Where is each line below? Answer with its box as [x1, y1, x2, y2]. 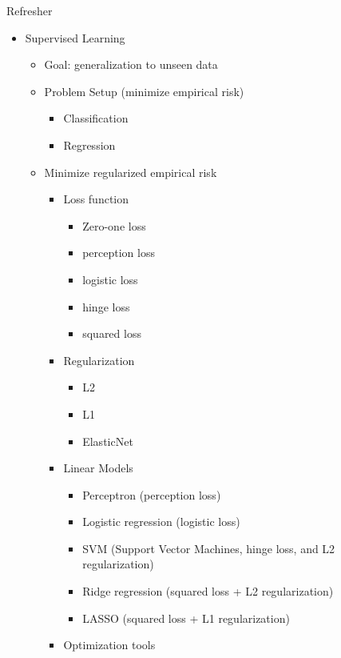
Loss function [63, 191, 129, 207]
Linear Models [63, 459, 133, 476]
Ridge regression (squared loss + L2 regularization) [82, 583, 334, 600]
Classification [63, 110, 129, 126]
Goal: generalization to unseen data [44, 56, 218, 73]
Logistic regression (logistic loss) [82, 513, 240, 530]
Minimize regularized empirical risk [44, 163, 217, 180]
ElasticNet [82, 432, 133, 449]
